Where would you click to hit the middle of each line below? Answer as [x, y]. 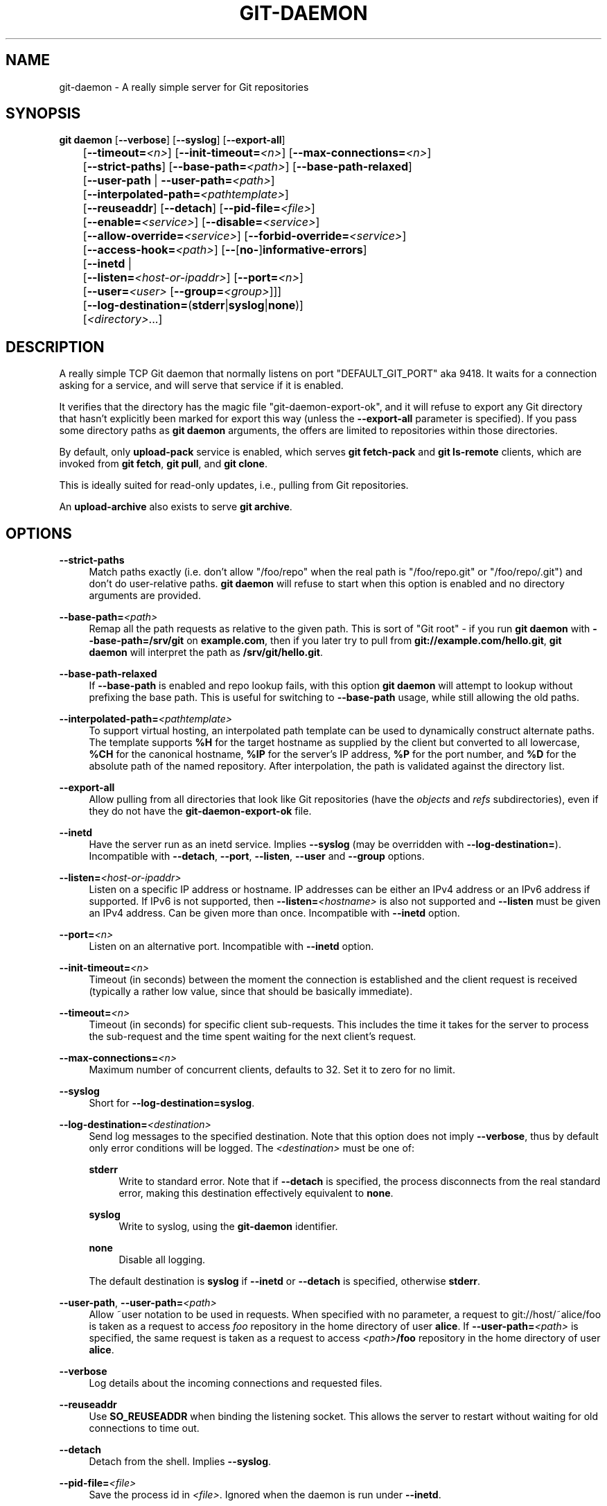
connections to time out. [144, 1428]
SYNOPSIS [43, 114]
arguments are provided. [145, 596]
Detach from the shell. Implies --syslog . [180, 1462]
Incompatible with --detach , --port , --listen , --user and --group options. [257, 856]
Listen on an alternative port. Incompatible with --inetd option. [231, 946]
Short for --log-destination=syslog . [172, 1103]
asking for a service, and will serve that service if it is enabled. [201, 386]
